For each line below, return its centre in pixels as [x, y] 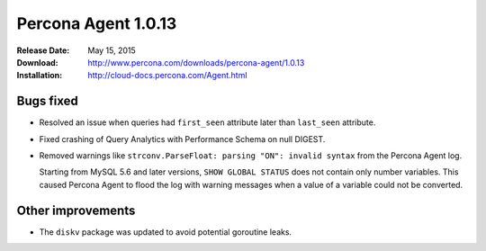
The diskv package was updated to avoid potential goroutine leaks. [166, 232]
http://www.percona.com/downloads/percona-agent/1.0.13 [196, 62]
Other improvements [76, 210]
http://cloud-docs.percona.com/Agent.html [167, 76]
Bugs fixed [47, 101]
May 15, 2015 [112, 50]
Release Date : [43, 50]
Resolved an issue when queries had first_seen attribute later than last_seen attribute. [207, 122]
